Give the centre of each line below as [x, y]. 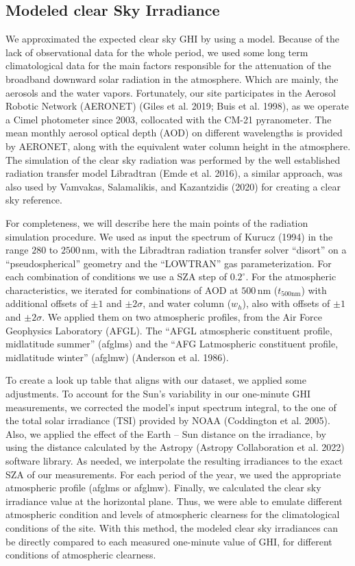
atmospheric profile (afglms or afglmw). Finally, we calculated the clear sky [163, 488]
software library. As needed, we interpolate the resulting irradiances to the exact [174, 461]
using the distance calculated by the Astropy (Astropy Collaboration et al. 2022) [175, 447]
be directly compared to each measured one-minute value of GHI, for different [169, 541]
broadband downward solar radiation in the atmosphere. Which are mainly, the [172, 78]
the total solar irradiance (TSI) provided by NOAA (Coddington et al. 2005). [168, 420]
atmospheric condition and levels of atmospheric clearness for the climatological [173, 514]
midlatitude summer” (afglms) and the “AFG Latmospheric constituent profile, [172, 344]
